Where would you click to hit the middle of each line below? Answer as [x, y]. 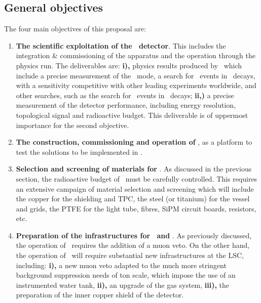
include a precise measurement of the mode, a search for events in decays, [136, 75]
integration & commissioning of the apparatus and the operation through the [136, 55]
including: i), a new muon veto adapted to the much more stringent [121, 265]
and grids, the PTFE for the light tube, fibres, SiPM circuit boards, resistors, [136, 208]
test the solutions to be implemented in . [79, 151]
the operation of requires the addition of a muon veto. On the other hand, [133, 245]
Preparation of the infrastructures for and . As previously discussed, [134, 235]
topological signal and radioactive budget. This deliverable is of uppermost [132, 115]
